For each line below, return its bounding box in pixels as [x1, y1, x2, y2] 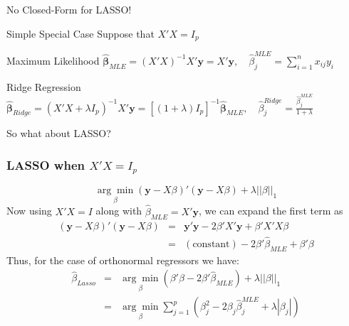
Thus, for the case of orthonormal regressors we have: [6, 252, 239, 267]
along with [95, 203, 142, 218]
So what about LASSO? [6, 126, 111, 141]
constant [192, 239, 230, 249]
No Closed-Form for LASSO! [6, 2, 132, 16]
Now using [6, 203, 52, 218]
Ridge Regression [6, 79, 81, 94]
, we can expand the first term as [199, 203, 343, 218]
